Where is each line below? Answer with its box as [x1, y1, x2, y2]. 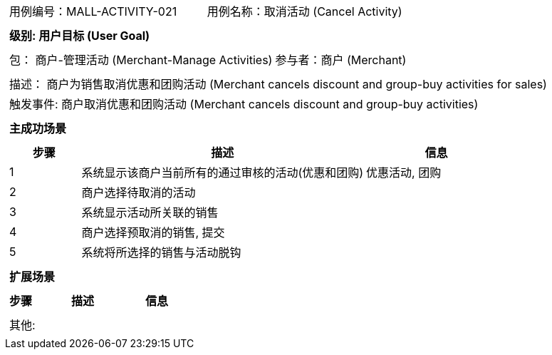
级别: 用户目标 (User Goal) [9, 29, 150, 43]
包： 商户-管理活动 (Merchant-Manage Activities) [9, 53, 273, 67]
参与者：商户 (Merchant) [275, 53, 407, 67]
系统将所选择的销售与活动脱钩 [81, 245, 241, 259]
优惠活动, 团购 [366, 165, 442, 180]
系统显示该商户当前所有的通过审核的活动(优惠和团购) [81, 165, 364, 180]
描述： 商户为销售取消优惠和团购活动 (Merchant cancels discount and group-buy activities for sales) [9, 77, 547, 91]
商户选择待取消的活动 [81, 185, 196, 200]
